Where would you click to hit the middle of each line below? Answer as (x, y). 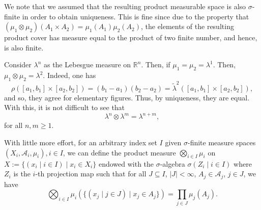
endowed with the (126, 163)
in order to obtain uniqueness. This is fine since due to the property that (136, 16)
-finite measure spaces (222, 142)
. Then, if (156, 64)
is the (22, 174)
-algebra (172, 163)
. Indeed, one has (69, 75)
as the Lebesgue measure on (87, 64)
